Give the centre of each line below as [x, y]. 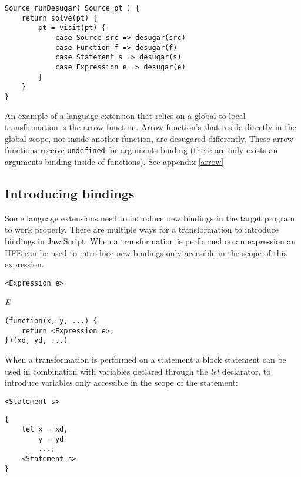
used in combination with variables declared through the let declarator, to [138, 371]
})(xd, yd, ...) [36, 341]
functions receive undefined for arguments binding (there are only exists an [141, 150]
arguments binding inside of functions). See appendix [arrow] [114, 161]
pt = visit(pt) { [72, 28]
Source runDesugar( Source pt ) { [72, 8]
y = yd [51, 439]
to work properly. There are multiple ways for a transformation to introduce [142, 229]
